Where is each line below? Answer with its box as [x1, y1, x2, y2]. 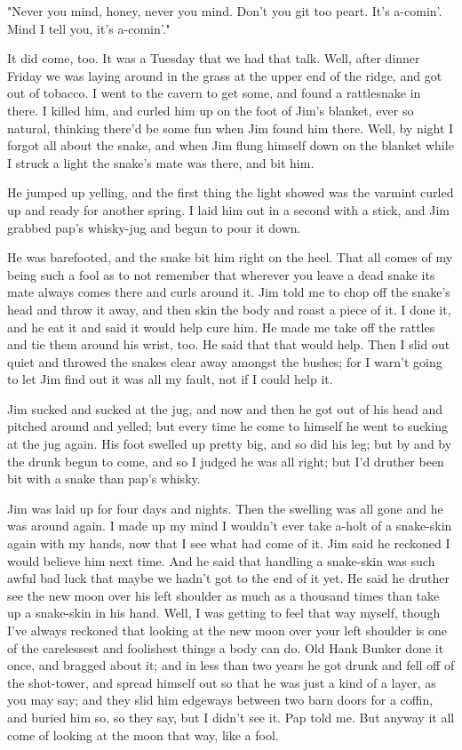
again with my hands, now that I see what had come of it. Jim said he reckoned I [7, 534, 450, 553]
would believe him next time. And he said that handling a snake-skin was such [7, 551, 435, 570]
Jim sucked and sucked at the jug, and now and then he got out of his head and [7, 399, 443, 418]
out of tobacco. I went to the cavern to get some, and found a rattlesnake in [7, 84, 421, 102]
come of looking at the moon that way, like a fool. [7, 725, 279, 744]
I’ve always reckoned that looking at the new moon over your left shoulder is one [7, 621, 448, 639]
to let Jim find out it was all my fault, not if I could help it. [7, 370, 333, 388]
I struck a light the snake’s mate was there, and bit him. [7, 153, 315, 172]
